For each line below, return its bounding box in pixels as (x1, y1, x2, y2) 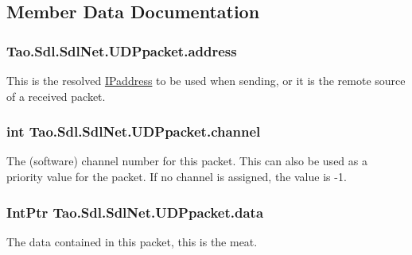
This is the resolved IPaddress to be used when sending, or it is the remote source (6, 72, 406, 88)
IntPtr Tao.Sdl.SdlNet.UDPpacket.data (6, 202, 264, 222)
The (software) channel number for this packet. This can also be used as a (6, 153, 367, 169)
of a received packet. (6, 87, 106, 104)
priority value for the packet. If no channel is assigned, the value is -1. (6, 168, 347, 184)
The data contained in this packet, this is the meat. (6, 233, 258, 249)
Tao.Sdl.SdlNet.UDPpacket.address (6, 41, 237, 60)
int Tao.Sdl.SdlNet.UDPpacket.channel (6, 122, 261, 141)
